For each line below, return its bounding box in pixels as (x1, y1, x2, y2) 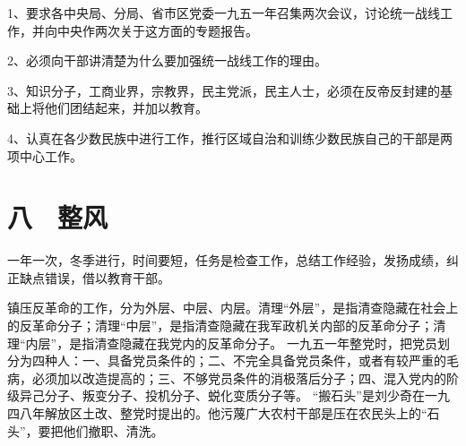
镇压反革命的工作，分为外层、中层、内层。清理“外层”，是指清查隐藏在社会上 (7, 298, 459, 317)
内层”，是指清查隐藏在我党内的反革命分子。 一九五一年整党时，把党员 (25, 333, 437, 352)
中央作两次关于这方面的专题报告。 (56, 21, 258, 39)
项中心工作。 (7, 146, 82, 165)
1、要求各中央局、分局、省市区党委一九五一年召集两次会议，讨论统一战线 (7, 4, 440, 21)
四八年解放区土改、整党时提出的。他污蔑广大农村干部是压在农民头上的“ (7, 404, 427, 423)
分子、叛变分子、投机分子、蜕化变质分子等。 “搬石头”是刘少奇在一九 (44, 386, 450, 405)
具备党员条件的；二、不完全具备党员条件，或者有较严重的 (107, 351, 446, 370)
